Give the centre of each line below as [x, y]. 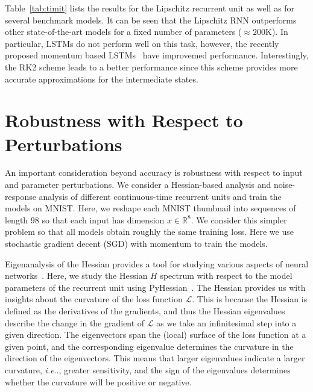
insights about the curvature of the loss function [94, 299]
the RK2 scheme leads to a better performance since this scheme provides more [151, 67]
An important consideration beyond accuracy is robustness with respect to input [154, 173]
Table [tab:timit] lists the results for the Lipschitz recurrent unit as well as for [150, 8]
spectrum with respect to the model [226, 275]
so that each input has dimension [103, 219]
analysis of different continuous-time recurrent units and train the [160, 196]
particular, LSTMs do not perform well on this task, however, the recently [142, 43]
